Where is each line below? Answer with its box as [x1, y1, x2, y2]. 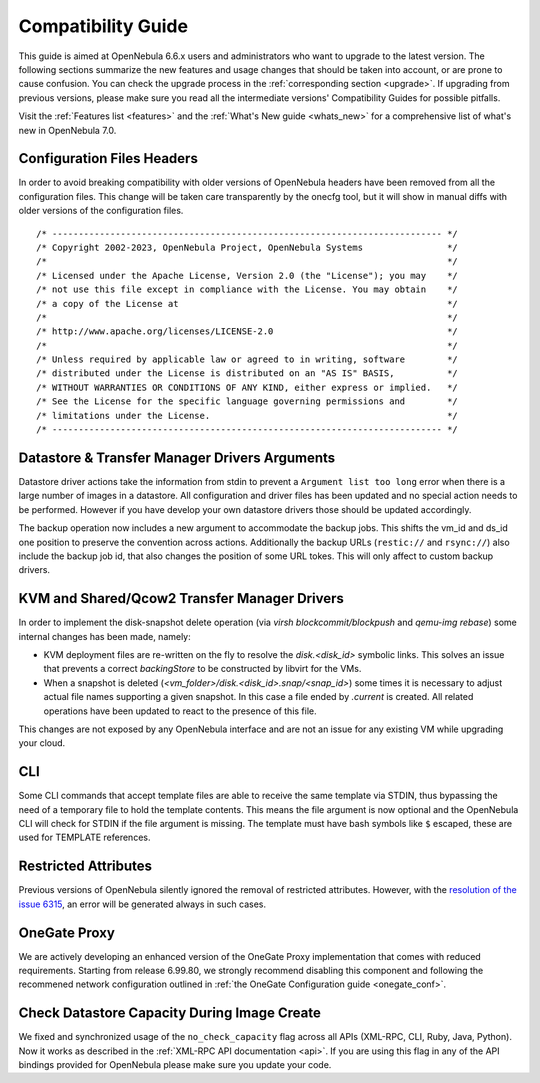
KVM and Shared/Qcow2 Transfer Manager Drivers [18, 590, 344, 607]
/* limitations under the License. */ [36, 410, 459, 421]
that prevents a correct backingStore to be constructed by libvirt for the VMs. [43, 663, 362, 675]
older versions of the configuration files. [18, 205, 184, 217]
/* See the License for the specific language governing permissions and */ [36, 396, 459, 407]
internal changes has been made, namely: [18, 630, 192, 642]
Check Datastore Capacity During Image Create [18, 1005, 322, 1022]
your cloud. [18, 737, 66, 749]
